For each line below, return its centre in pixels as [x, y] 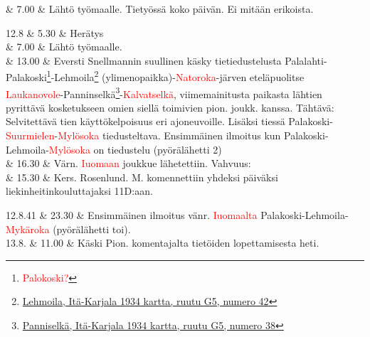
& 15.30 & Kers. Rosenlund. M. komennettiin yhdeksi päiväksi [142, 177]
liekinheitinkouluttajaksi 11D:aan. [79, 191]
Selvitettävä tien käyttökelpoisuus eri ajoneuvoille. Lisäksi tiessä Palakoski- [169, 121]
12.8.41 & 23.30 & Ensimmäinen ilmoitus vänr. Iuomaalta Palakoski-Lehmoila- [177, 215]
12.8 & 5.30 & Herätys [55, 32]
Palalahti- [306, 60]
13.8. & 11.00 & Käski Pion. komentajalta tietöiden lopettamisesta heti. [163, 243]
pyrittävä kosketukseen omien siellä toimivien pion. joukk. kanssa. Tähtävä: [170, 107]
